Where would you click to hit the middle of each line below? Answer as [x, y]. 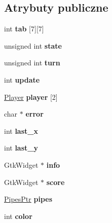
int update [22, 79]
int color [18, 216]
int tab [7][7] [24, 29]
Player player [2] [31, 97]
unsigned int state [33, 45]
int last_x [21, 131]
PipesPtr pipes [28, 199]
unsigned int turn [32, 63]
